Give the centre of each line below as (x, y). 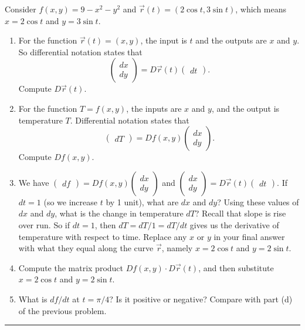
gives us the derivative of (234, 224)
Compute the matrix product (71, 267)
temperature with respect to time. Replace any (103, 236)
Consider (21, 9)
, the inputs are (154, 108)
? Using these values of (258, 201)
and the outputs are (231, 40)
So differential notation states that (80, 51)
